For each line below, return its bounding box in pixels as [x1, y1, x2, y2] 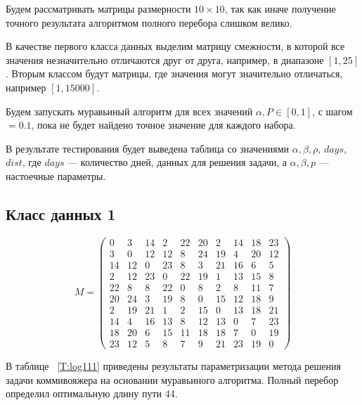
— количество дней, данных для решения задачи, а [67, 155, 287, 169]
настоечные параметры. [6, 168, 106, 183]
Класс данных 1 [6, 202, 116, 224]
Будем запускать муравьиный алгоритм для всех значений [6, 103, 253, 118]
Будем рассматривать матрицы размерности [6, 1, 191, 15]
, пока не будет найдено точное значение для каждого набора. [31, 117, 296, 132]
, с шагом [312, 103, 353, 118]
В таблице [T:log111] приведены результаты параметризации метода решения [6, 359, 341, 373]
